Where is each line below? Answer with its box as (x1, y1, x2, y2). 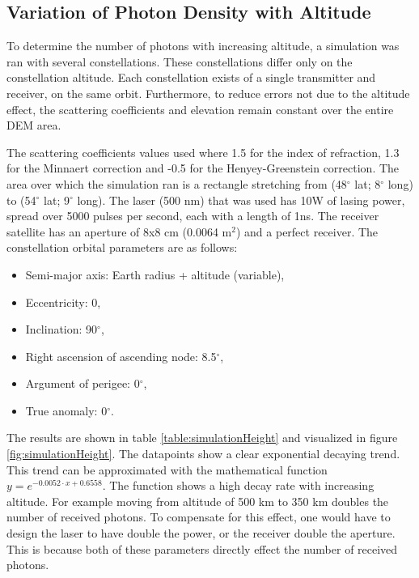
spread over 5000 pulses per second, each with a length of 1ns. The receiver (6, 207, 379, 224)
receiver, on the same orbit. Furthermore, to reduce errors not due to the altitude (6, 84, 410, 101)
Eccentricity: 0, (25, 293, 101, 310)
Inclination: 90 (25, 321, 98, 338)
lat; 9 (44, 191, 70, 208)
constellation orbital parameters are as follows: (6, 239, 238, 256)
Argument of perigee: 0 (25, 375, 140, 392)
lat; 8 (354, 175, 381, 192)
